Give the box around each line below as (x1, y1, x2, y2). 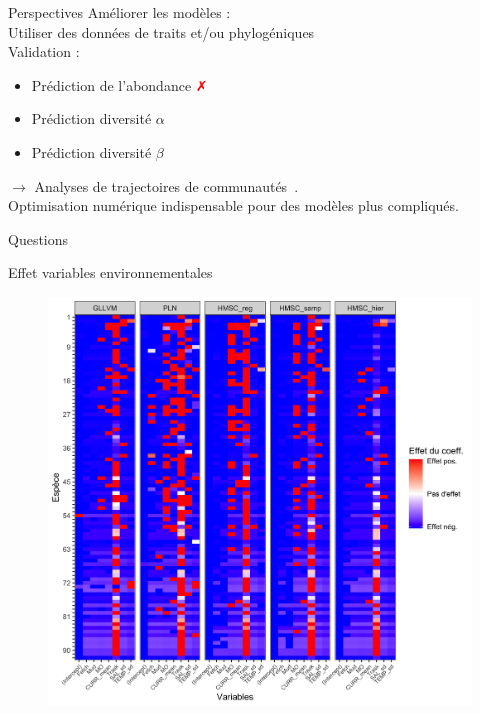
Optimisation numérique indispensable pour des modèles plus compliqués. (8, 195, 459, 216)
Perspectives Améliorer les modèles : (8, 2, 231, 22)
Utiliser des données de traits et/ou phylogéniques (8, 21, 315, 42)
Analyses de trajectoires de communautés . (34, 175, 299, 196)
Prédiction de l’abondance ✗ (31, 74, 208, 95)
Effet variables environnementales (8, 262, 213, 283)
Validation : (8, 41, 80, 62)
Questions (8, 228, 69, 249)
